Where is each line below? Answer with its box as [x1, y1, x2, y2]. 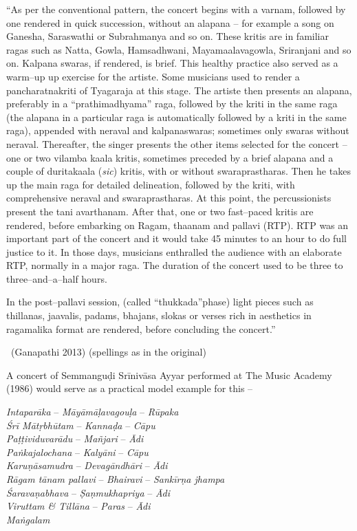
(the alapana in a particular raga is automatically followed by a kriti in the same [6, 109, 347, 124]
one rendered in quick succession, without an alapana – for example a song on [6, 15, 334, 30]
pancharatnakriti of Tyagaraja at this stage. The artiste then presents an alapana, [6, 83, 352, 97]
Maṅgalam [6, 512, 50, 526]
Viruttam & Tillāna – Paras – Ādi [6, 499, 151, 513]
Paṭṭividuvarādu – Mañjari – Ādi [6, 431, 144, 446]
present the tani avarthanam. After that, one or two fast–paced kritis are [6, 204, 314, 218]
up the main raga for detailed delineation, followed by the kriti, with [6, 177, 295, 191]
